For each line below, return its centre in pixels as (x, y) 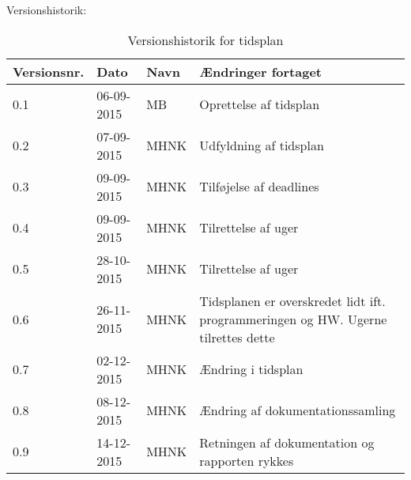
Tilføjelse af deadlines (259, 187)
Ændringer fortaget (260, 71)
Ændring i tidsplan (251, 369)
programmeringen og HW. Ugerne (293, 319)
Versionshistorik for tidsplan (205, 40)
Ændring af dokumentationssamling (298, 410)
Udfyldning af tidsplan (262, 146)
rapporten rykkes (247, 460)
